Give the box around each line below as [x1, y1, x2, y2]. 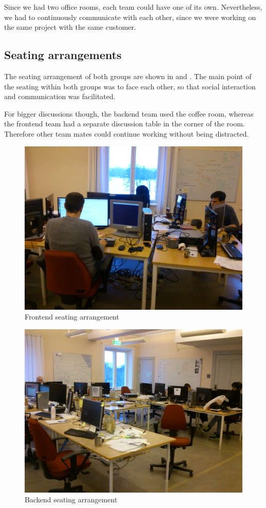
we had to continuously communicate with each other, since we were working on [4, 11, 256, 22]
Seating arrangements [4, 47, 122, 63]
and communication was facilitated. [4, 91, 116, 102]
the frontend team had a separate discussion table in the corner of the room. [4, 118, 245, 129]
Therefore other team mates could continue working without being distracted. [4, 128, 249, 139]
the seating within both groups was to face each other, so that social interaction [4, 81, 256, 91]
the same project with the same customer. [4, 22, 136, 32]
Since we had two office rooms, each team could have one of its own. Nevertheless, [4, 2, 262, 12]
